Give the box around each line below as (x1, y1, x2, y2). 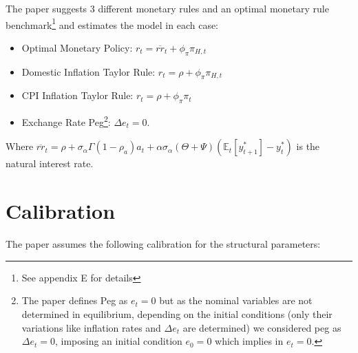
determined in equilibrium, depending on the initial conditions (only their (21, 306, 333, 321)
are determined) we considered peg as (182, 320, 341, 334)
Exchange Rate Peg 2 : (21, 113, 111, 129)
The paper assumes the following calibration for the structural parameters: (6, 237, 321, 251)
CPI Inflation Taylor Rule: (21, 88, 134, 103)
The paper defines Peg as (21, 293, 128, 308)
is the (296, 139, 320, 153)
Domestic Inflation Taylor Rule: (21, 64, 156, 78)
